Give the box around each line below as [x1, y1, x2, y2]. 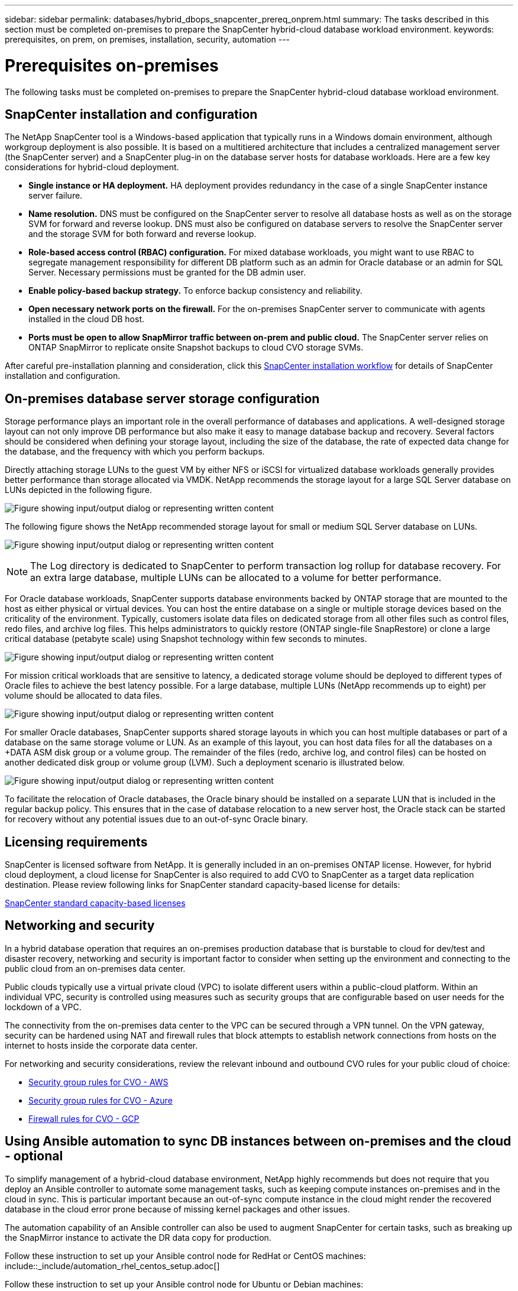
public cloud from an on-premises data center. [5, 963, 186, 974]
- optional [5, 1149, 63, 1164]
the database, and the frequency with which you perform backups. [5, 446, 265, 457]
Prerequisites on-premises [5, 55, 219, 76]
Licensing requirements [5, 834, 148, 849]
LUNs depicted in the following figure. [5, 485, 152, 495]
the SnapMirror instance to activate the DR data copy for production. [5, 1232, 271, 1243]
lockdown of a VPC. [5, 1001, 82, 1012]
